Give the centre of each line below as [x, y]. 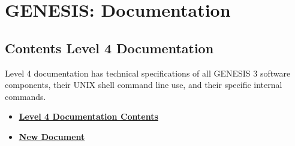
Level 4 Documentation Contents [88, 116]
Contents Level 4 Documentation [109, 48]
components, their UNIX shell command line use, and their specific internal [144, 85]
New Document [52, 136]
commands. [25, 96]
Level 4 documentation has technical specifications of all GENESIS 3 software [148, 73]
